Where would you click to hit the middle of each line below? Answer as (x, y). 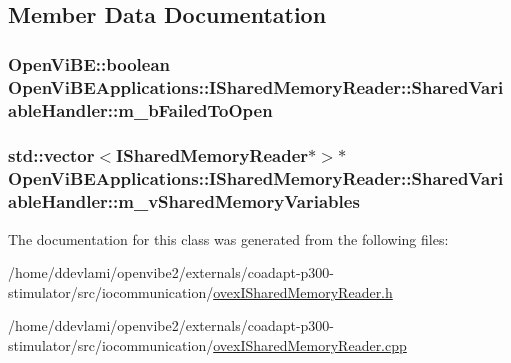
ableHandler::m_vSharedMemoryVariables (184, 201)
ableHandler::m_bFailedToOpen (140, 109)
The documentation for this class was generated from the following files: (228, 238)
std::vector (51, 155)
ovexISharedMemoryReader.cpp (310, 344)
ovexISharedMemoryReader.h (303, 291)
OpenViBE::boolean (89, 63)
